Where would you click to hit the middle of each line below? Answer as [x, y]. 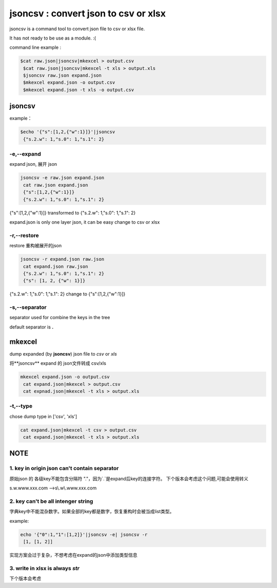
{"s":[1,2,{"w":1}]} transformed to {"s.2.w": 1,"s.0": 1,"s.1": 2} [73, 212]
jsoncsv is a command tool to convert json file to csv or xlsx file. [77, 29]
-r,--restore [24, 235]
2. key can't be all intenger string [51, 501]
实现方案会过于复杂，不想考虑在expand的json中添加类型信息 [74, 555]
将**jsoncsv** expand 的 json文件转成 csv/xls [58, 363]
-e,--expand [25, 154]
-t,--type [21, 406]
